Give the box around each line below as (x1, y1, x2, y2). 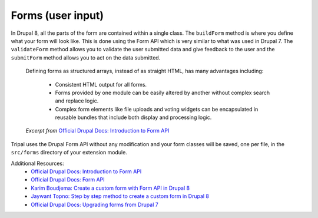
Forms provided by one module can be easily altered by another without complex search (55, 89, 270, 96)
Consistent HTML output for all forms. (55, 81, 147, 88)
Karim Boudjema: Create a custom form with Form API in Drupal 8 (31, 184, 190, 191)
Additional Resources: (11, 160, 64, 167)
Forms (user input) (11, 9, 104, 22)
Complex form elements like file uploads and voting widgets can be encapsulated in (55, 105, 259, 113)
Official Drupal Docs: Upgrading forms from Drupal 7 (31, 201, 158, 208)
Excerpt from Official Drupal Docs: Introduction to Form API (25, 127, 170, 134)
